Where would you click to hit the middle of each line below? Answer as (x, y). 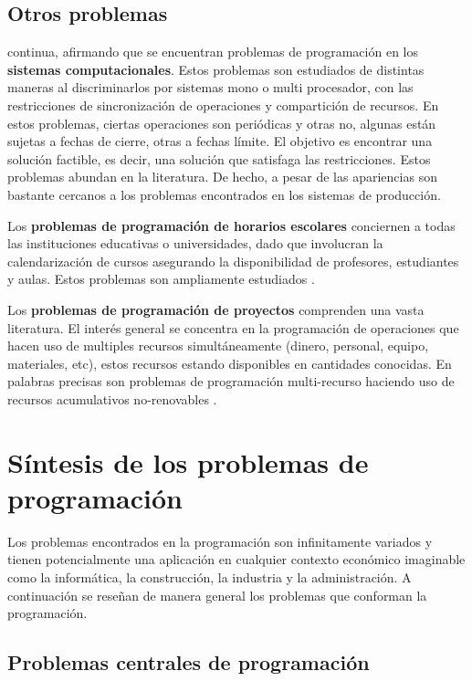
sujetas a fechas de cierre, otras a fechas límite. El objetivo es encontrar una (220, 141)
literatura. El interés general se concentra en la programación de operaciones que (233, 327)
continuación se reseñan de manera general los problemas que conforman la (217, 595)
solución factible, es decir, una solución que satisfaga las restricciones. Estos (219, 158)
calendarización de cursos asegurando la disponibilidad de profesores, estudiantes (233, 261)
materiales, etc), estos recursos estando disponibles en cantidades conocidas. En (230, 363)
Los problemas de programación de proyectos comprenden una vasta (216, 309)
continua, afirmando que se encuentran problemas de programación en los (213, 52)
